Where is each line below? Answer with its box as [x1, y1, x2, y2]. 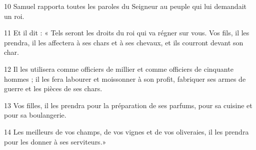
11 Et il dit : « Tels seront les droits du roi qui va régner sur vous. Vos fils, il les [4, 27, 249, 38]
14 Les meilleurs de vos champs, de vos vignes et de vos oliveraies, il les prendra [4, 126, 249, 137]
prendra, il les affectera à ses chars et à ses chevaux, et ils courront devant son [4, 37, 243, 47]
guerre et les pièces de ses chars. [4, 83, 102, 94]
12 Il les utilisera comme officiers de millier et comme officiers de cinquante [4, 63, 233, 74]
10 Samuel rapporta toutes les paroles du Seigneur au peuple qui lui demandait [4, 1, 246, 11]
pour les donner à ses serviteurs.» [4, 136, 106, 147]
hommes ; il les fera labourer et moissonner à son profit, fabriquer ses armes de [4, 73, 246, 84]
